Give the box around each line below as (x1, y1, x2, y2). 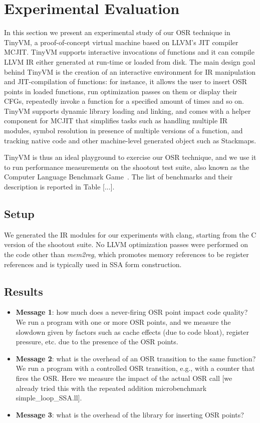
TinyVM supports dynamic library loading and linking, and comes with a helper (4, 105, 251, 116)
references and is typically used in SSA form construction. (4, 259, 182, 269)
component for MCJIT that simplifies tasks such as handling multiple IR (4, 115, 228, 126)
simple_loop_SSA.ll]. (16, 392, 82, 403)
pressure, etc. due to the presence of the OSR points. (16, 336, 178, 347)
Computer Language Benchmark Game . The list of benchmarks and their (4, 171, 233, 182)
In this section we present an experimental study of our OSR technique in (4, 27, 230, 38)
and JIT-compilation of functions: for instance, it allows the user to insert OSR (4, 76, 247, 87)
